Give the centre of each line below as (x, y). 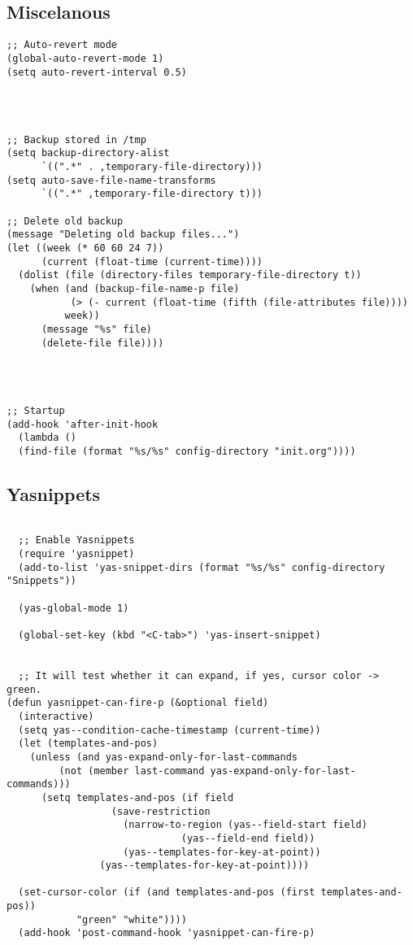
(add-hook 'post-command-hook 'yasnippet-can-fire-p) (167, 933)
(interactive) (56, 716)
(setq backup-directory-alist (88, 153)
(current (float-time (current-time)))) (152, 261)
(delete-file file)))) (102, 343)
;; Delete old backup (65, 221)
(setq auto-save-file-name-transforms (111, 180)
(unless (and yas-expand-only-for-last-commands (163, 757)
